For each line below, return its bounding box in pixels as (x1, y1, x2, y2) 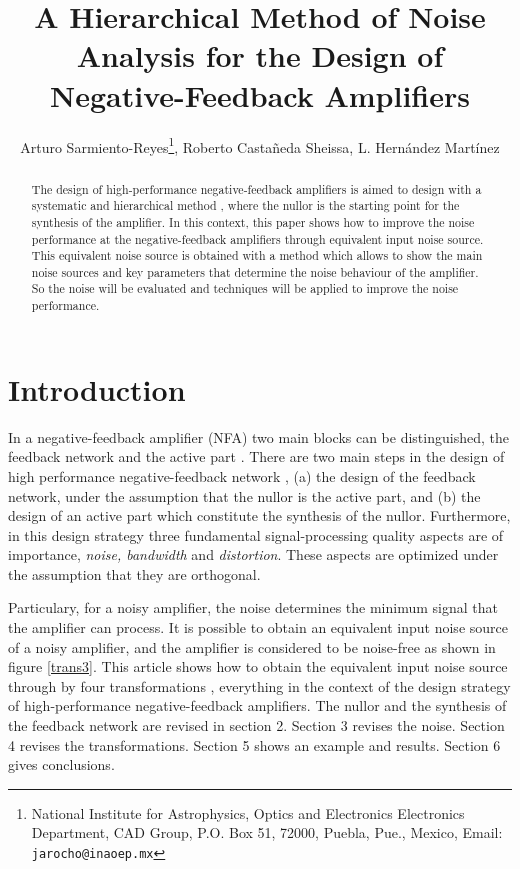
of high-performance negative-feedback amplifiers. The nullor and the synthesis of (8, 695, 507, 716)
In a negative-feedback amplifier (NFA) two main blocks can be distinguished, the (8, 426, 509, 447)
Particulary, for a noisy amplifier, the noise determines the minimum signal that (8, 597, 498, 618)
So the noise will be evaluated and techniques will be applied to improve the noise (31, 280, 459, 297)
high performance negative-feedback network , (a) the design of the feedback (8, 465, 476, 486)
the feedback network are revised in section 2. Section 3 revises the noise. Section (8, 715, 505, 736)
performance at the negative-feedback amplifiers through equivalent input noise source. (31, 230, 484, 247)
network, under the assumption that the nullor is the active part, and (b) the (8, 485, 481, 506)
